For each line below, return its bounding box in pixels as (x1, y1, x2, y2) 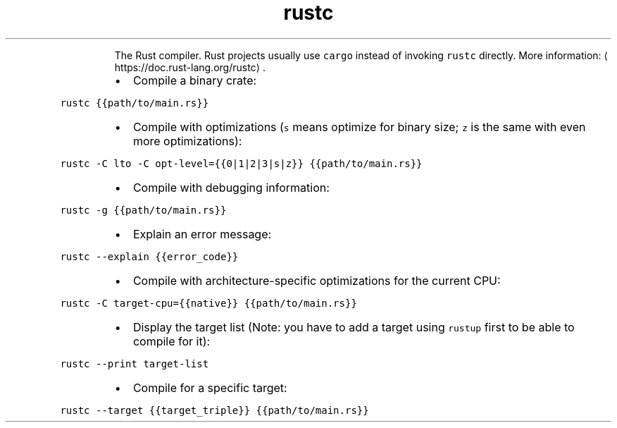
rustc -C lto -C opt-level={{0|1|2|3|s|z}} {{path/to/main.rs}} (60, 157, 423, 169)
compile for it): (132, 334, 211, 348)
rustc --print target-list (60, 357, 209, 369)
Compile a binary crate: (132, 73, 257, 87)
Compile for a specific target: (132, 380, 287, 395)
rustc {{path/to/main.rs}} (60, 97, 209, 109)
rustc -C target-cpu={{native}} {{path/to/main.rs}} (60, 297, 357, 309)
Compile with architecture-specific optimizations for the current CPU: (132, 273, 501, 288)
